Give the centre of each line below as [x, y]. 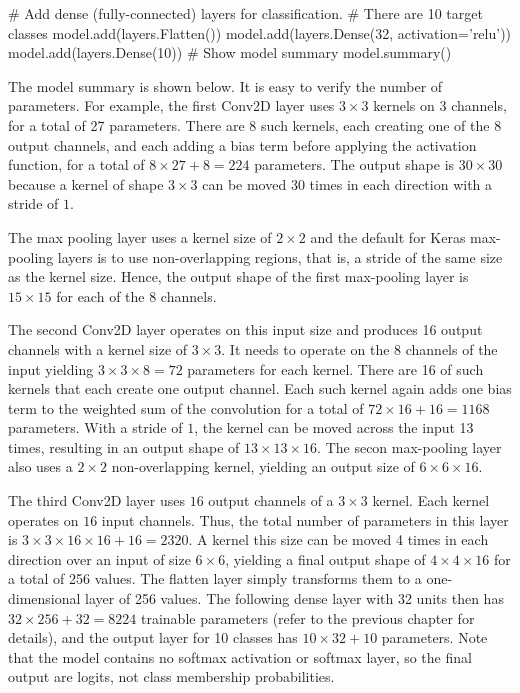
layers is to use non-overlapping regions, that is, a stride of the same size [280, 256]
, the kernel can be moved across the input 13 [334, 427]
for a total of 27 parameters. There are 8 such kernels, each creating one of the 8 [255, 124]
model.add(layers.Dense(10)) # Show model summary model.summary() [230, 52]
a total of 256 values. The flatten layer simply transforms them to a [215, 578]
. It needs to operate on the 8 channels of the [359, 348]
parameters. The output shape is [354, 164]
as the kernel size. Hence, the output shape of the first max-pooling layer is [238, 276]
